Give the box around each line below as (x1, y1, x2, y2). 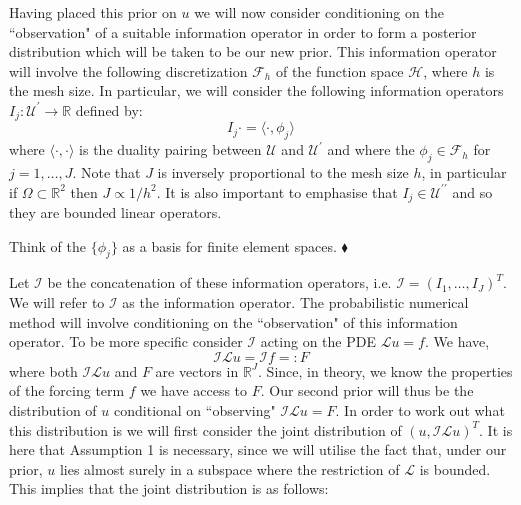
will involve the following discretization (9, 60, 248, 81)
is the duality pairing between (79, 139, 262, 160)
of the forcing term (9, 380, 125, 401)
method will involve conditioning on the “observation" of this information (9, 311, 458, 332)
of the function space (275, 60, 404, 81)
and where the (327, 139, 415, 160)
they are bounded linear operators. (9, 202, 222, 223)
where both (9, 360, 78, 381)
